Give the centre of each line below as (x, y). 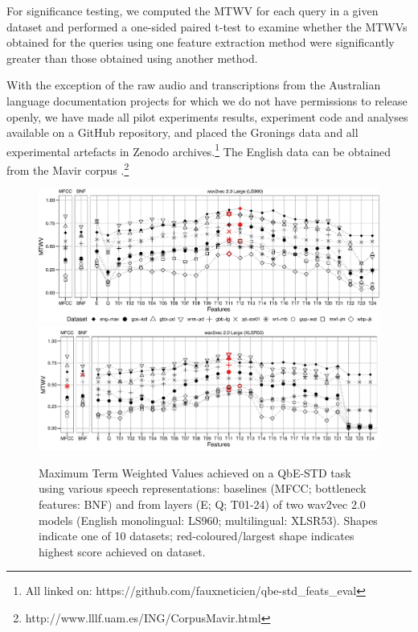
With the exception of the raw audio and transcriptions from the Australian (194, 85)
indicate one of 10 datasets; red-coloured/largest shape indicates (197, 536)
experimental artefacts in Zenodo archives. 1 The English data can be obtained (199, 150)
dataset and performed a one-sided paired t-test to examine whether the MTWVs (207, 26)
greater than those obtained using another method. (132, 58)
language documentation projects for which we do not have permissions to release (207, 100)
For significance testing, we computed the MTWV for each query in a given (193, 10)
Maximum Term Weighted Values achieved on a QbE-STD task (195, 472)
